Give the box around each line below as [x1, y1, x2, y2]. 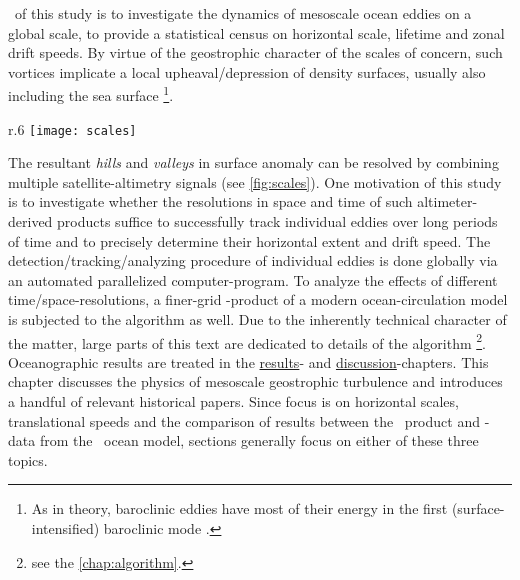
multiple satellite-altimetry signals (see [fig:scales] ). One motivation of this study [8, 171, 502, 192]
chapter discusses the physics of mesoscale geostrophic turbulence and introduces [8, 371, 503, 392]
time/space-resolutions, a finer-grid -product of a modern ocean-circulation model [8, 289, 508, 310]
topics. [8, 449, 48, 470]
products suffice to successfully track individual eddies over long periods [57, 211, 498, 232]
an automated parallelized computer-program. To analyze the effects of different [8, 269, 498, 290]
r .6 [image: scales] [8, 118, 137, 139]
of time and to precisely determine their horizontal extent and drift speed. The [8, 230, 491, 251]
